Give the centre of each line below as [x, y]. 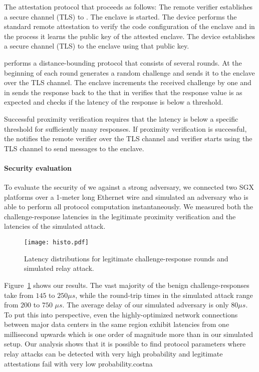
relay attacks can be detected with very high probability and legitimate [113, 354]
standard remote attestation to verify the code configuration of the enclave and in [129, 26]
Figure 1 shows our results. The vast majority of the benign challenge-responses [127, 285]
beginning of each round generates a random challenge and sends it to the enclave [129, 72]
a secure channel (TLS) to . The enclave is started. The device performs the [120, 16]
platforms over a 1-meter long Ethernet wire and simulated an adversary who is [126, 197]
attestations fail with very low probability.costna [78, 363]
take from [19, 295]
